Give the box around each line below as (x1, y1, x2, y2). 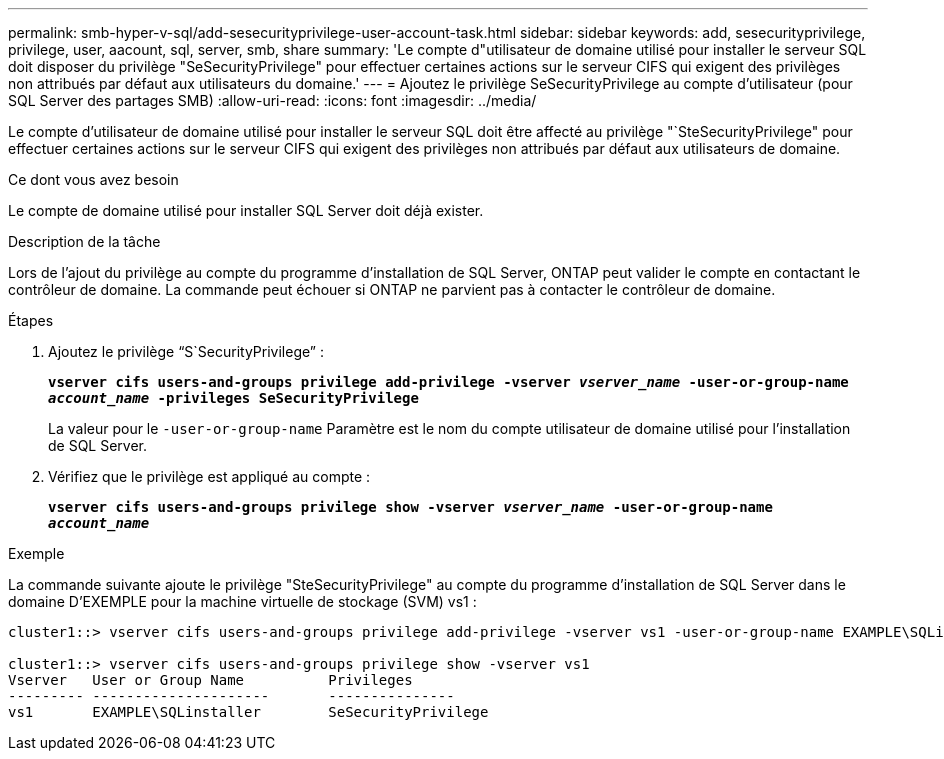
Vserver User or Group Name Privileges (8, 672, 413, 688)
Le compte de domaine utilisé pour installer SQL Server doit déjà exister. (8, 202, 484, 219)
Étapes (8, 312, 54, 329)
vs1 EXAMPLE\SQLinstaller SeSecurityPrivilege (8, 704, 489, 720)
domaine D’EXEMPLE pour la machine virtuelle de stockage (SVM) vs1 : (8, 593, 477, 610)
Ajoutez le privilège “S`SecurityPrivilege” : (48, 343, 324, 360)
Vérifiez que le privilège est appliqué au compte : (48, 468, 371, 485)
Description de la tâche (8, 233, 161, 250)
